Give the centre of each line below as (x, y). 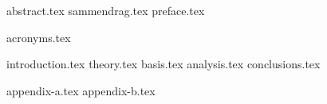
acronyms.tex (39, 37)
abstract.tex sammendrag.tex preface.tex (106, 10)
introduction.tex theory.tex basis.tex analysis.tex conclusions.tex (163, 64)
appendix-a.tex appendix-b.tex (81, 90)
